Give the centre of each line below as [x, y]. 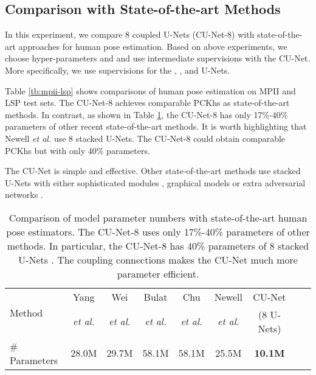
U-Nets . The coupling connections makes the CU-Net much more [158, 259]
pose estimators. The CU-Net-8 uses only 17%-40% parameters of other [158, 231]
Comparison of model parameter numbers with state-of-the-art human [158, 217]
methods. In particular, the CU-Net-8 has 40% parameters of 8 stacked [158, 245]
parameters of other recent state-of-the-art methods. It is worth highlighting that [156, 126]
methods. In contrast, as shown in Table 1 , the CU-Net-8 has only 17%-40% [146, 114]
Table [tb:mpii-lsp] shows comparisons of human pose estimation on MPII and [150, 90]
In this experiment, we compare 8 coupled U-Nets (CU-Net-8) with [130, 34]
